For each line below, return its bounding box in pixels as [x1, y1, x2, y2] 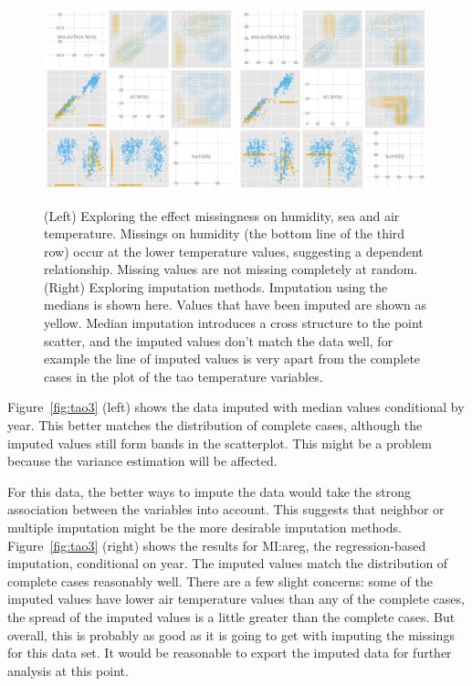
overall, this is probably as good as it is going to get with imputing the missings [7, 625, 455, 644]
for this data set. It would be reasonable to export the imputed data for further [7, 643, 452, 662]
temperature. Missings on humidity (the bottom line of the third [44, 224, 405, 243]
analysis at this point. [7, 660, 129, 680]
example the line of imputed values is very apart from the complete [44, 349, 421, 368]
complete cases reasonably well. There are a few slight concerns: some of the [7, 571, 434, 590]
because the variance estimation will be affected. [7, 451, 278, 470]
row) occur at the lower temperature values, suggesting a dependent [44, 241, 424, 260]
